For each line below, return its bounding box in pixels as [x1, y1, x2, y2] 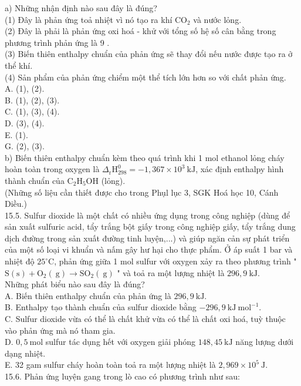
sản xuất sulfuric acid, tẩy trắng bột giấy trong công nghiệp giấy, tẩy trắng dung [5, 220, 296, 233]
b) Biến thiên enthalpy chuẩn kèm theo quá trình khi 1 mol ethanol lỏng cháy [5, 151, 285, 163]
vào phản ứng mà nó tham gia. [5, 324, 116, 336]
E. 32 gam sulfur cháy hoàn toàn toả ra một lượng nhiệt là [5, 358, 216, 371]
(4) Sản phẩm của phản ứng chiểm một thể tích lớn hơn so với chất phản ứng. [5, 71, 286, 83]
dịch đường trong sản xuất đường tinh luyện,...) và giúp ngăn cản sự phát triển [5, 231, 290, 244]
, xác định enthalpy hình [195, 163, 284, 175]
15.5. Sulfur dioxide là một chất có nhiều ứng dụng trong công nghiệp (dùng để [5, 209, 290, 221]
